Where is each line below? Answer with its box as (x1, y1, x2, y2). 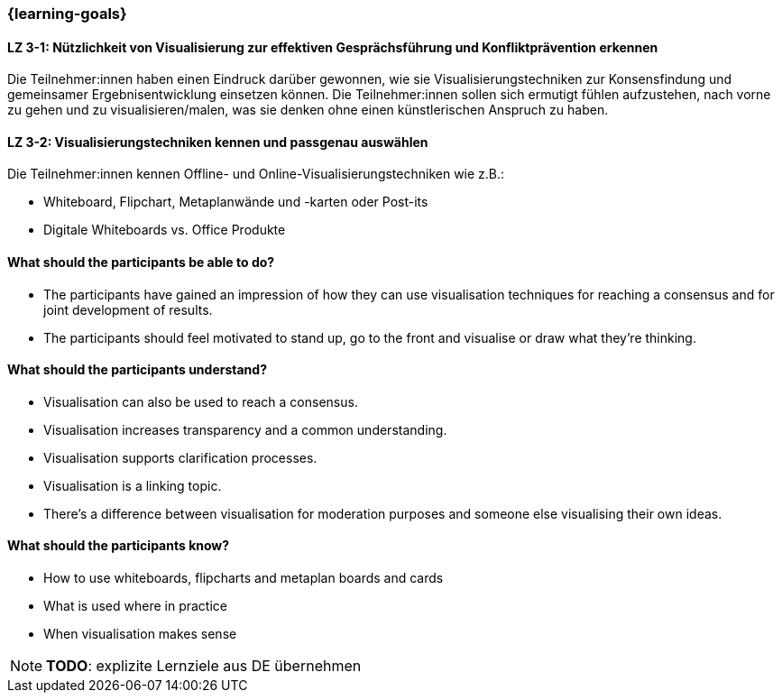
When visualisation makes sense (43, 626, 237, 642)
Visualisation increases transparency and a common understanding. (43, 421, 447, 437)
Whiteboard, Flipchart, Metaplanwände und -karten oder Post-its (43, 194, 428, 210)
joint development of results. (43, 301, 213, 318)
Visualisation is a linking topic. (43, 477, 222, 493)
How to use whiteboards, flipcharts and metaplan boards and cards (43, 570, 444, 586)
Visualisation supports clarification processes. (43, 449, 317, 465)
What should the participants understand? (7, 362, 267, 378)
